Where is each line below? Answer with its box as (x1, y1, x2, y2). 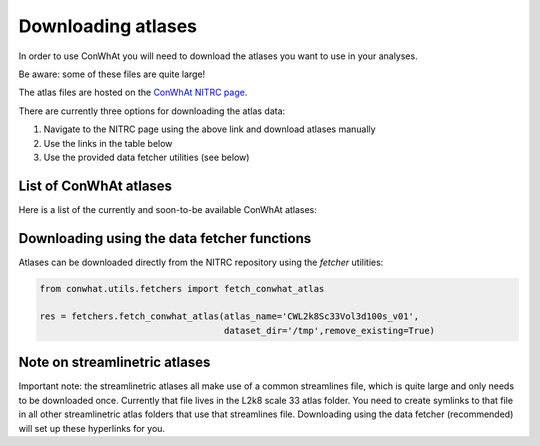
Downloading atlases (18, 15, 197, 37)
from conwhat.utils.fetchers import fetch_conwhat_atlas (39, 283, 325, 294)
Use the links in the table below (43, 137, 173, 149)
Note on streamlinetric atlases (18, 354, 211, 371)
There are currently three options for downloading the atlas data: (18, 105, 286, 117)
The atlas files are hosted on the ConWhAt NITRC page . (18, 86, 248, 99)
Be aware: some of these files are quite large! (18, 68, 206, 80)
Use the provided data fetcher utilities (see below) (43, 151, 250, 163)
